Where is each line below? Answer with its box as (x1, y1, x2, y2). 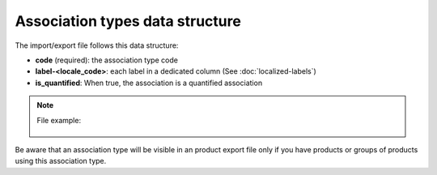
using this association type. (15, 156, 107, 166)
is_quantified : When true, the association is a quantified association (35, 78, 263, 87)
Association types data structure (15, 12, 242, 30)
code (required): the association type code (35, 55, 178, 65)
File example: (36, 115, 81, 125)
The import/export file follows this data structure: (15, 41, 179, 50)
